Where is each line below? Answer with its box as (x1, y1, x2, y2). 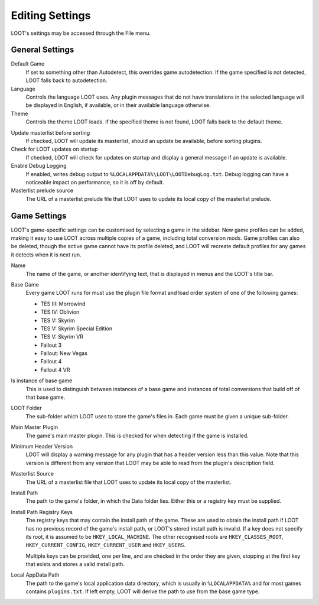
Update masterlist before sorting (11, 129, 90, 136)
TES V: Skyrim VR (40, 333, 84, 340)
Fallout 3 (40, 341, 62, 349)
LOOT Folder (11, 405, 42, 412)
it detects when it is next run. (11, 251, 82, 258)
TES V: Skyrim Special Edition (40, 325, 112, 332)
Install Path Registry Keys (11, 508, 73, 515)
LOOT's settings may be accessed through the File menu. (11, 30, 151, 37)
